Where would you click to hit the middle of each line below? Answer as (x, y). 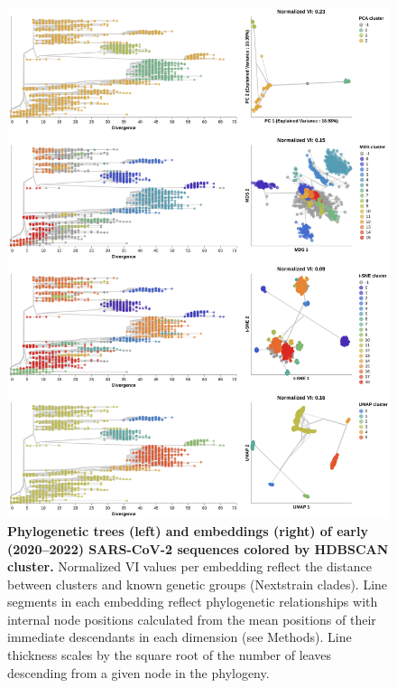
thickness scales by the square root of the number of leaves (170, 655)
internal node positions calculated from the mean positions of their (192, 619)
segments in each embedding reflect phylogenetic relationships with (193, 602)
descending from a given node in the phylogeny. (138, 672)
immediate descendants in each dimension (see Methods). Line (180, 637)
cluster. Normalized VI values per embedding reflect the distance (189, 566)
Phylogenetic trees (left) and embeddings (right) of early (188, 530)
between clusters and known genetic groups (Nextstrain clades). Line (198, 584)
